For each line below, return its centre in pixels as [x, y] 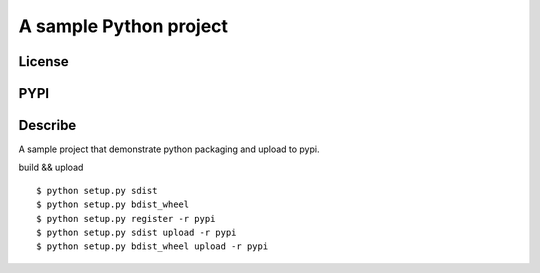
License [43, 61]
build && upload [51, 167]
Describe [47, 125]
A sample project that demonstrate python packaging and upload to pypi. [169, 149]
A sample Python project [123, 26]
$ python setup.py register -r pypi [126, 218]
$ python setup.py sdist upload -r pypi [136, 233]
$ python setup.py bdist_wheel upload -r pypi [152, 246]
